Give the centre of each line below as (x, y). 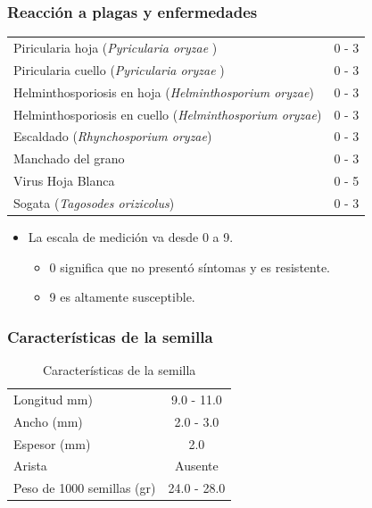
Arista (30, 466)
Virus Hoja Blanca (64, 181)
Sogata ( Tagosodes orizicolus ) (94, 202)
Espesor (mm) (52, 443)
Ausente (197, 466)
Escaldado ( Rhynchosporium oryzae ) (113, 136)
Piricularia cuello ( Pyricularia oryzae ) (119, 69)
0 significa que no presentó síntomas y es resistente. (190, 266)
